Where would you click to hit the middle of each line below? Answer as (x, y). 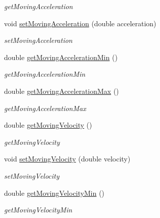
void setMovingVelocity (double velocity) (67, 159)
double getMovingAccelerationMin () (61, 57)
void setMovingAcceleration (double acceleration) (80, 23)
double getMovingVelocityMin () (54, 193)
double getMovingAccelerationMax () (62, 91)
